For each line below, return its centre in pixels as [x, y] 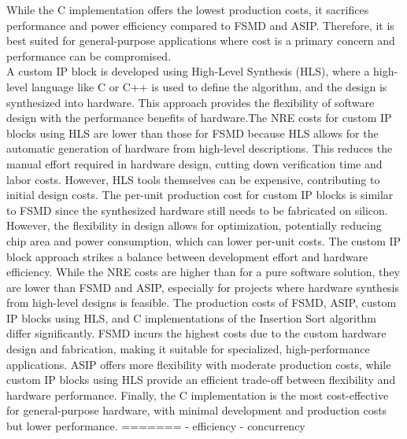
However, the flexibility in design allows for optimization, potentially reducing [194, 225]
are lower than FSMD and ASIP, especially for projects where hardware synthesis [203, 287]
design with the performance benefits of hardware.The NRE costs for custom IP [199, 118]
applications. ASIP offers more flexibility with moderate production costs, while [199, 364]
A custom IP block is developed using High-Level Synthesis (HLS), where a [188, 71]
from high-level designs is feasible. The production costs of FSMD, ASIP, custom [202, 303]
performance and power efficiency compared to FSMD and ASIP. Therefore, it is [200, 25]
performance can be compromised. [89, 55]
